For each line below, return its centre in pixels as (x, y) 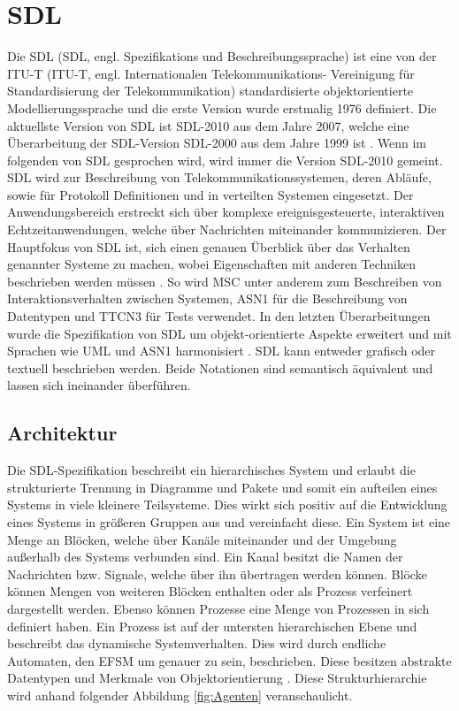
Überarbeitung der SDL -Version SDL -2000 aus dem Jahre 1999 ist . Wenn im (217, 143)
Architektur (62, 433)
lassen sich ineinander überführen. (99, 385)
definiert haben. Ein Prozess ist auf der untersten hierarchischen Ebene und (212, 626)
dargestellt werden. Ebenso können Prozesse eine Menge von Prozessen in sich (218, 608)
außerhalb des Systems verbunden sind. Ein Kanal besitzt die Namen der (205, 557)
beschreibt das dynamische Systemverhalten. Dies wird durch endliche (197, 643)
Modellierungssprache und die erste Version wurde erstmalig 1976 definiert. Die (222, 107)
